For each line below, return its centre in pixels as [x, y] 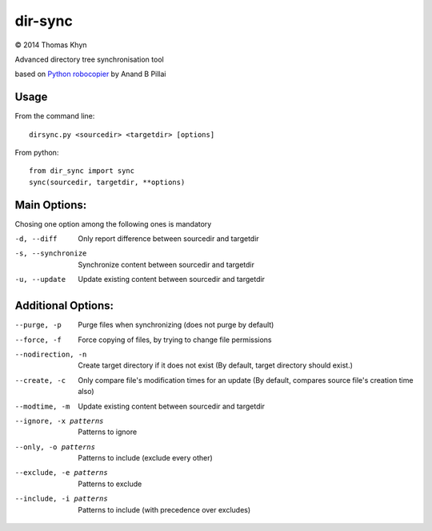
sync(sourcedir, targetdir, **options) [107, 182]
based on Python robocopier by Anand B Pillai [90, 74]
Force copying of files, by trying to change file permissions [175, 340]
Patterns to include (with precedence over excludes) [164, 509]
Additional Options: [64, 306]
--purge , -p [38, 325]
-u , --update [40, 280]
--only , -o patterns [55, 447]
